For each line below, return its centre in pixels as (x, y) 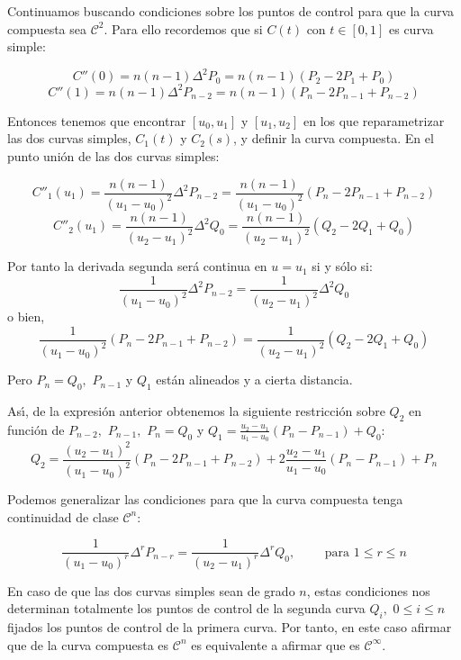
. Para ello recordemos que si (183, 28)
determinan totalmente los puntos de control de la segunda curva (186, 608)
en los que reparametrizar (374, 120)
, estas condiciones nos (368, 590)
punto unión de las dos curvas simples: (113, 155)
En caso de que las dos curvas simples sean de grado (151, 590)
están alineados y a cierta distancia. (254, 380)
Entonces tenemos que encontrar (97, 120)
